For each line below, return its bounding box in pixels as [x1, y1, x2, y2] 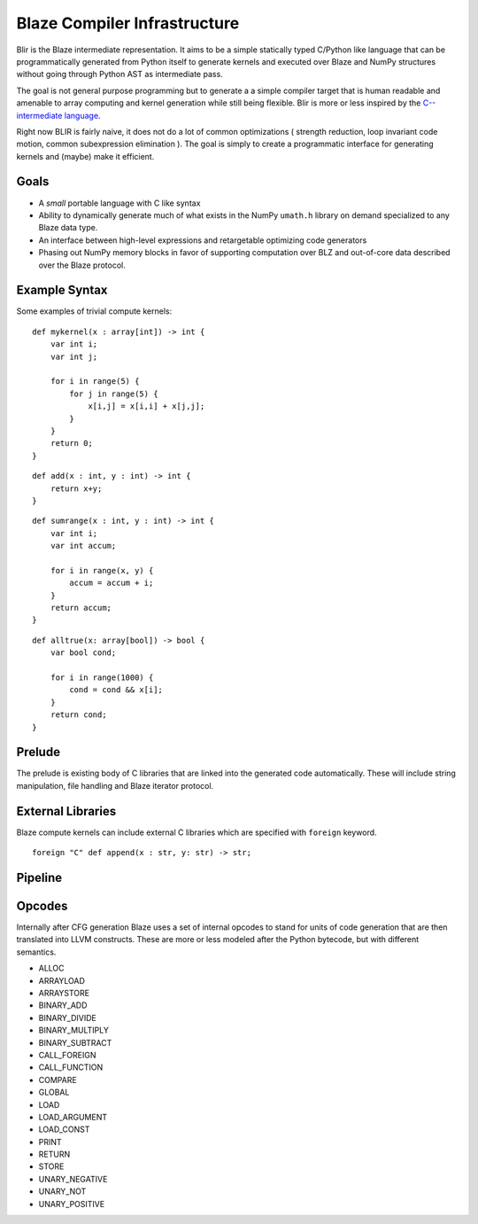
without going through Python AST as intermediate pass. [16, 69, 223, 80]
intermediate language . [16, 110, 101, 121]
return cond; [50, 710, 107, 720]
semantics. [16, 947, 57, 957]
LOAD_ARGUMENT [38, 1111, 108, 1122]
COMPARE [38, 1074, 77, 1085]
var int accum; [50, 541, 117, 551]
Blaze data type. [38, 222, 98, 233]
